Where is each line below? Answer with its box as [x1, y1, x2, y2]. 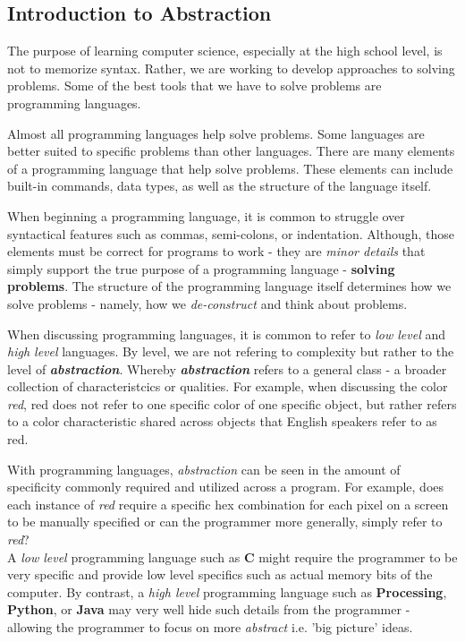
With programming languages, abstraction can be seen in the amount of [7, 459, 401, 478]
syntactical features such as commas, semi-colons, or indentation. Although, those [7, 224, 454, 243]
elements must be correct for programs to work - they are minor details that [7, 242, 426, 261]
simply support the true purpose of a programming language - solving [7, 259, 395, 278]
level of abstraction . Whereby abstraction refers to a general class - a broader [7, 359, 447, 378]
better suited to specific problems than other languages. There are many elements [7, 141, 455, 160]
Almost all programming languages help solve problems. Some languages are [7, 124, 425, 142]
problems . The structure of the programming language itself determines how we [7, 277, 452, 295]
